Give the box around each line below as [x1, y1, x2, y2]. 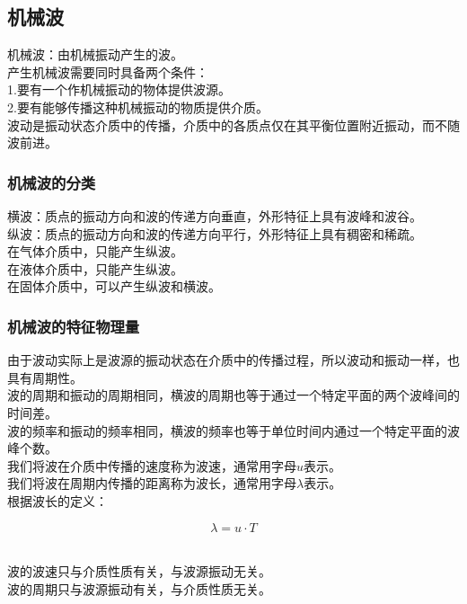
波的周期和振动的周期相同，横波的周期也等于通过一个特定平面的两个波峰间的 [7, 386, 460, 404]
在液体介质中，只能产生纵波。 [7, 259, 183, 278]
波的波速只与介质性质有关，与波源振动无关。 [7, 562, 271, 581]
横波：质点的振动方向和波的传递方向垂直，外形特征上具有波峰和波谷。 [7, 206, 422, 225]
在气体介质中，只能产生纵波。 [7, 242, 183, 261]
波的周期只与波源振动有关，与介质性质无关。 [7, 579, 271, 598]
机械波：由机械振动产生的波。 [7, 45, 183, 64]
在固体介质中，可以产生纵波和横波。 [7, 277, 221, 296]
